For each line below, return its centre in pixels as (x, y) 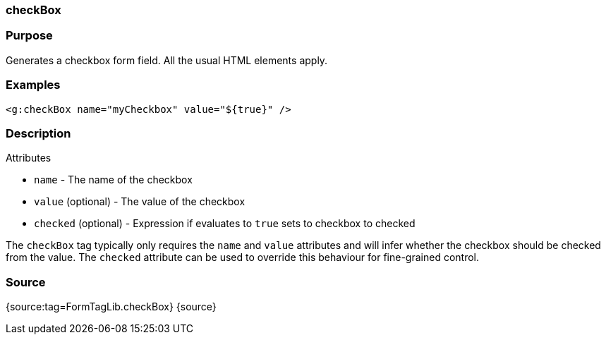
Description (38, 133)
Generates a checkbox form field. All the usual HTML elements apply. (167, 60)
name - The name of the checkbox (113, 180)
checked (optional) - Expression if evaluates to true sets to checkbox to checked (225, 224)
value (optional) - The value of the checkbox (140, 202)
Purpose (29, 36)
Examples (33, 85)
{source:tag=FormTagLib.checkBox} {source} (111, 306)
